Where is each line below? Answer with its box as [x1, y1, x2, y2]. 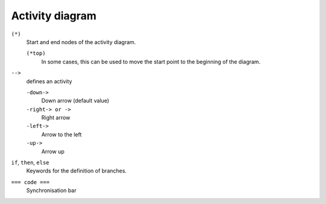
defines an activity [26, 77, 72, 84]
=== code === [11, 179, 50, 185]
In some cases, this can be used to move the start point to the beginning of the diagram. [41, 58, 261, 65]
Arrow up [41, 148, 65, 155]
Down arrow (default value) [41, 97, 110, 104]
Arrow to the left [41, 130, 82, 138]
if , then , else [11, 159, 50, 166]
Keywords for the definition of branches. [26, 167, 127, 174]
